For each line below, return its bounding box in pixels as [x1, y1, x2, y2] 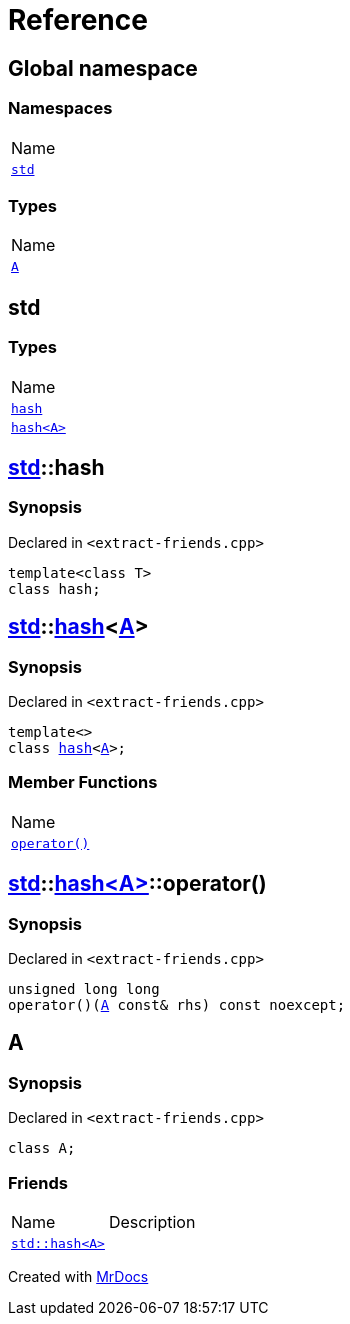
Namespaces [8, 98, 113, 119]
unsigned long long [8, 980, 160, 997]
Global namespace [8, 55, 198, 81]
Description [108, 1211, 196, 1232]
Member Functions [8, 772, 158, 793]
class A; [8, 1140, 76, 1157]
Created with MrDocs [8, 1267, 149, 1285]
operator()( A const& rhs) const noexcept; [8, 996, 346, 1013]
